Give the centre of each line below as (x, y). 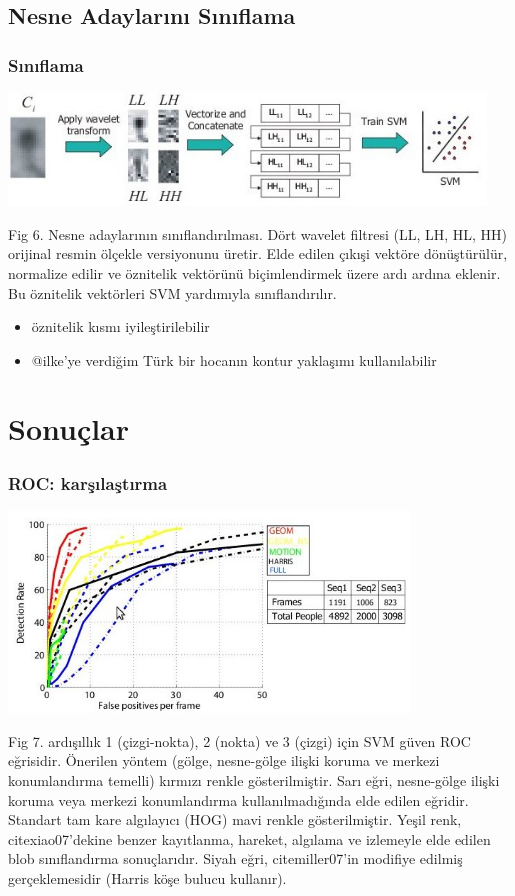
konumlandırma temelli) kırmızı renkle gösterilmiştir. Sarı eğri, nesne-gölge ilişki (254, 779)
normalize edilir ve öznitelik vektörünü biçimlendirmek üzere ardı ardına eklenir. (254, 272)
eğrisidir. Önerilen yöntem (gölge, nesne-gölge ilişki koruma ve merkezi (224, 760)
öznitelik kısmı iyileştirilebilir (120, 326)
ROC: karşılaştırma (88, 482)
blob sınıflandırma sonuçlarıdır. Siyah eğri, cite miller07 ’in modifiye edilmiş (235, 858)
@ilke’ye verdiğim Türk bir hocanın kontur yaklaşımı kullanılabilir (234, 359)
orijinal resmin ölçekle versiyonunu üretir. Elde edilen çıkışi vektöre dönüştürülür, (258, 253)
